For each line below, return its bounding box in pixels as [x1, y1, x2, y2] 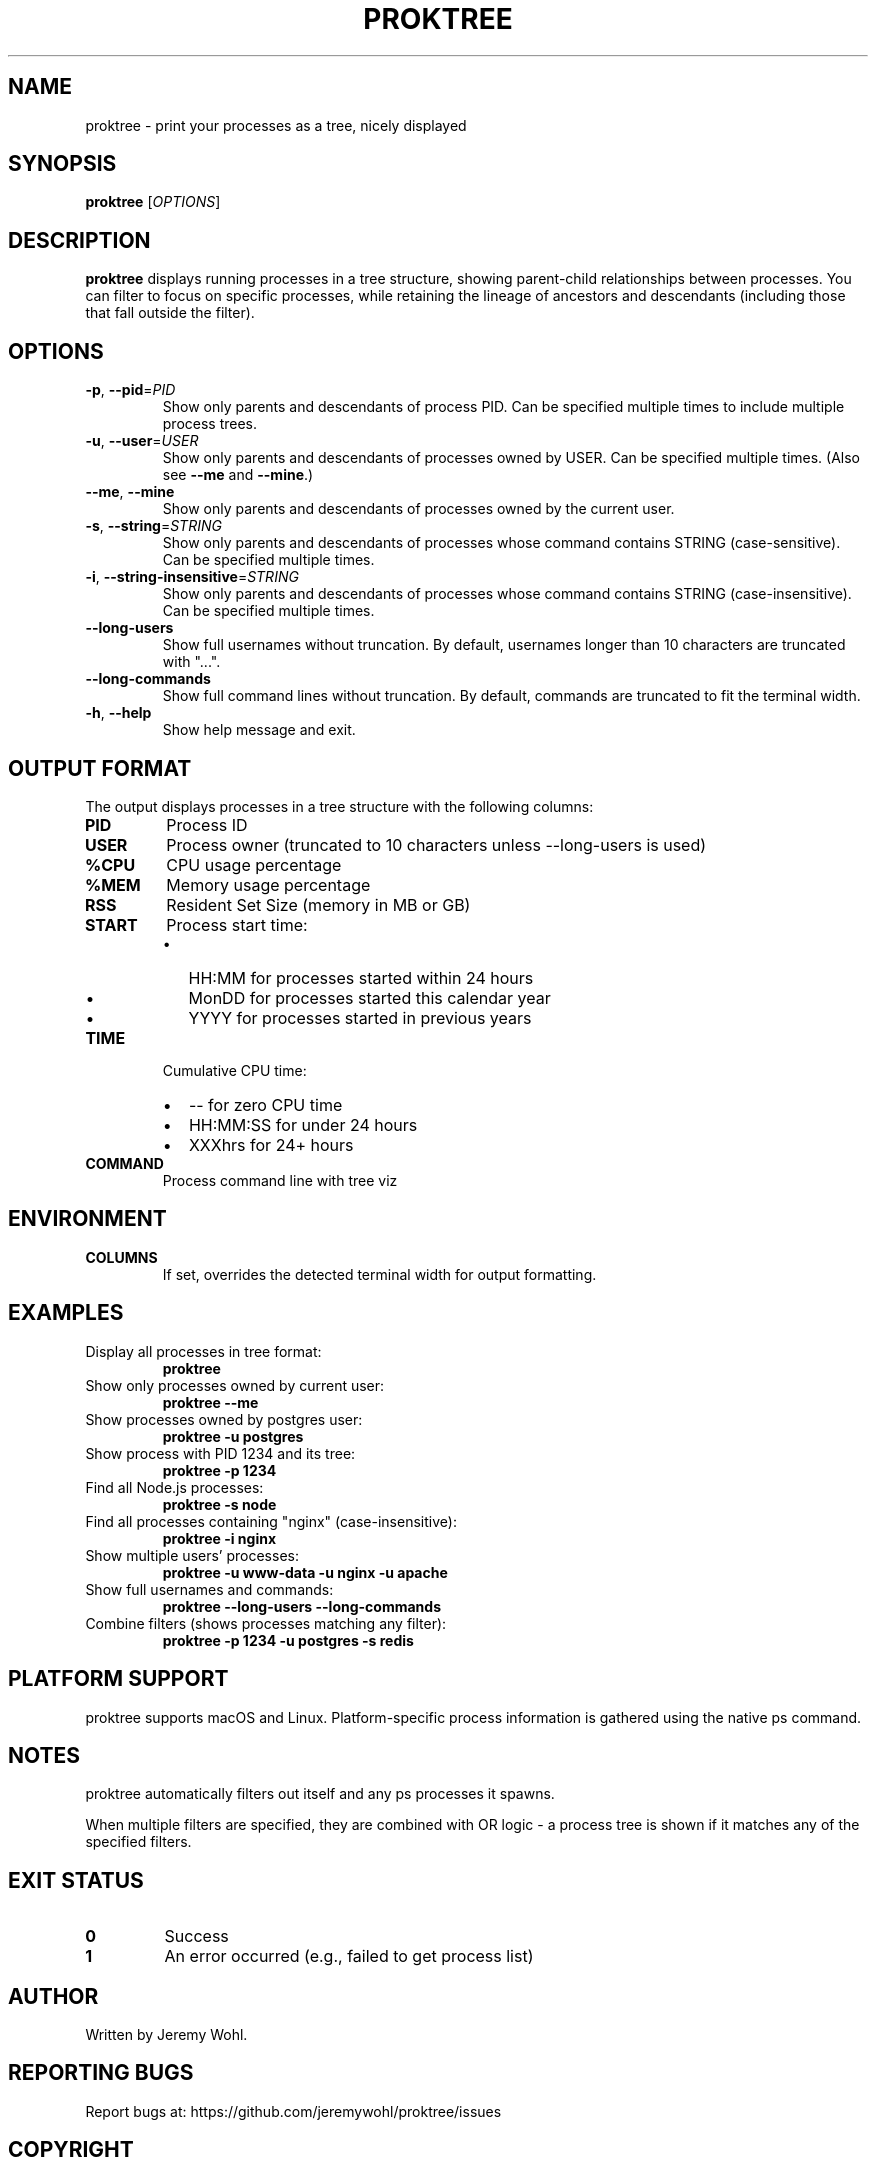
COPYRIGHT [8, 2137, 134, 2163]
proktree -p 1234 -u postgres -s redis [162, 1631, 414, 1649]
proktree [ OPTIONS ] [85, 193, 221, 211]
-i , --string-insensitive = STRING [85, 568, 299, 586]
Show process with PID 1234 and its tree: [85, 1444, 356, 1462]
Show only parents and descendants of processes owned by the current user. [162, 500, 675, 518]
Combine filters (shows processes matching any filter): [85, 1614, 447, 1632]
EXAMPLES [8, 1300, 124, 1326]
